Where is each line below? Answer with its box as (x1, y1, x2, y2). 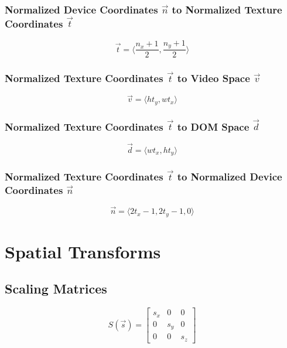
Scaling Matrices (5, 279, 107, 298)
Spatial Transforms (5, 239, 161, 263)
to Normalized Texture (172, 2, 282, 16)
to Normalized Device (177, 169, 282, 183)
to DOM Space (177, 119, 250, 134)
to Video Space (177, 70, 250, 85)
